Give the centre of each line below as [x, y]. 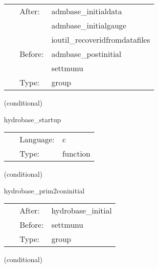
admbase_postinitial [87, 54]
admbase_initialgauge [89, 25]
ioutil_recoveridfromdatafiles [101, 40]
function [76, 154]
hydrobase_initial [82, 211]
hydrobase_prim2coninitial [44, 190]
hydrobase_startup [33, 119]
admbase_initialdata [87, 11]
